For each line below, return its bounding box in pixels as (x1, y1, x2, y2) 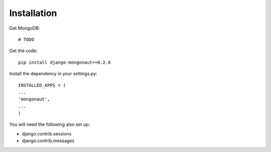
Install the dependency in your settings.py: (9, 71, 97, 77)
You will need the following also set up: (9, 121, 90, 127)
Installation (9, 8, 57, 19)
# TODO (18, 37, 35, 42)
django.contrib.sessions (22, 130, 72, 136)
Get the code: (9, 48, 38, 54)
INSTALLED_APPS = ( (18, 82, 66, 88)
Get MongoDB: (9, 25, 40, 31)
